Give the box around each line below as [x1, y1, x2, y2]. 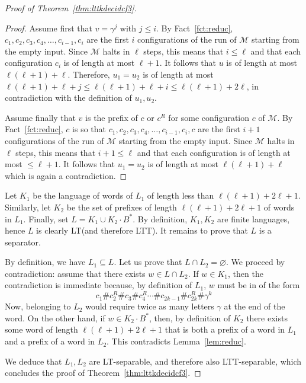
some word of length [5, 323, 78, 336]
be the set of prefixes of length [66, 200, 177, 213]
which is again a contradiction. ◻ [5, 169, 127, 181]
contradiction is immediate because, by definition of [5, 279, 192, 291]
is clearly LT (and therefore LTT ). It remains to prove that [36, 224, 248, 237]
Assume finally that [5, 111, 76, 123]
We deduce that [5, 355, 62, 367]
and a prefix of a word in [5, 335, 95, 347]
